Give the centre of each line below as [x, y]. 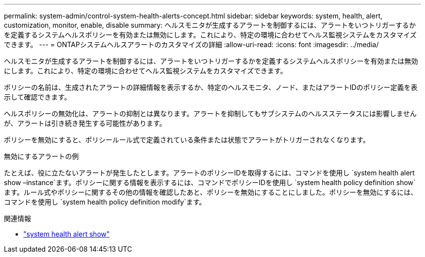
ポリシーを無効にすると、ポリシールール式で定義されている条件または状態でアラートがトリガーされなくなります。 [187, 140]
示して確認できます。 [38, 97]
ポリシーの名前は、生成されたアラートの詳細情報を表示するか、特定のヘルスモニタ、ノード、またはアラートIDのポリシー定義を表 [211, 87]
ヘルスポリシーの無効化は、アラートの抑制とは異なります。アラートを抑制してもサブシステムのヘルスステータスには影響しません [210, 113]
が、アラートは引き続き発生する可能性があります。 [85, 123]
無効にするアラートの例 [41, 156]
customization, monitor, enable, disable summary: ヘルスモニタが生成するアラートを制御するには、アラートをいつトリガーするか [210, 25]
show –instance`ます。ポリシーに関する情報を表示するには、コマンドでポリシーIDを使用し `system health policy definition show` [210, 182]
